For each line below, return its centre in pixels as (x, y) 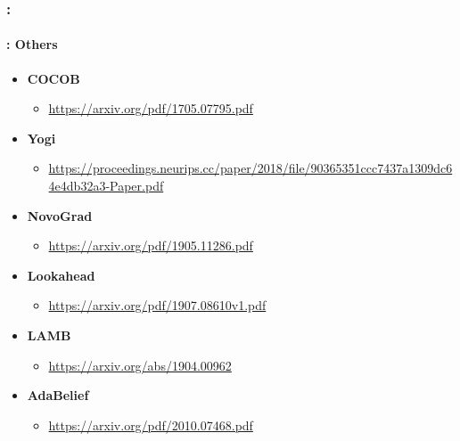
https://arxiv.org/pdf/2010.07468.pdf (151, 425)
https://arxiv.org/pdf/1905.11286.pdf (151, 245)
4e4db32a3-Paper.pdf (106, 186)
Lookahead (61, 275)
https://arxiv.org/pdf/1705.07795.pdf (151, 108)
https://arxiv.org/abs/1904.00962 (140, 365)
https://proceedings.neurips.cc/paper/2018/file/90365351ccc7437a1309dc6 (251, 168)
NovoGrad (60, 215)
